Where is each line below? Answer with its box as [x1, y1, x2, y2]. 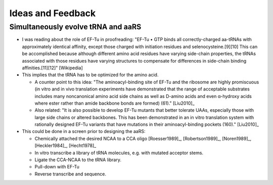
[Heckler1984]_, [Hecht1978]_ [34, 143, 97, 149]
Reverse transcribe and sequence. [34, 171, 106, 177]
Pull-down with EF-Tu [34, 164, 79, 170]
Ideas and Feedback [9, 8, 96, 19]
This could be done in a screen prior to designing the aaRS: [22, 128, 146, 134]
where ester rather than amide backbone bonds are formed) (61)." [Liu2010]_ [34, 100, 195, 106]
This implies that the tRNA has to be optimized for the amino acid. [22, 72, 159, 78]
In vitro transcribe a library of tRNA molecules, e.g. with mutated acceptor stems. [34, 150, 204, 156]
